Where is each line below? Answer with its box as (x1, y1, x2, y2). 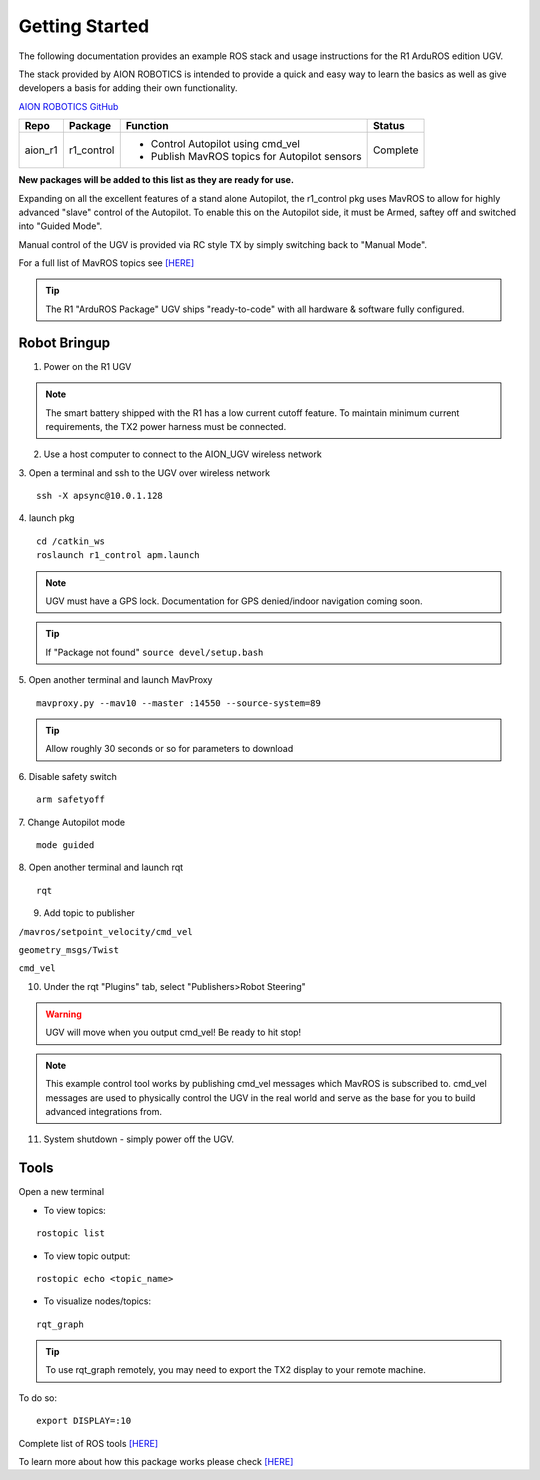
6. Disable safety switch (18, 770, 117, 782)
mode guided (36, 839, 95, 850)
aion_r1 (24, 143, 59, 157)
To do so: (18, 1391, 57, 1404)
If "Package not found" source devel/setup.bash (45, 646, 264, 658)
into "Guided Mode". (18, 220, 103, 232)
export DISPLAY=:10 (36, 1415, 132, 1427)
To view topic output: (43, 1250, 131, 1262)
